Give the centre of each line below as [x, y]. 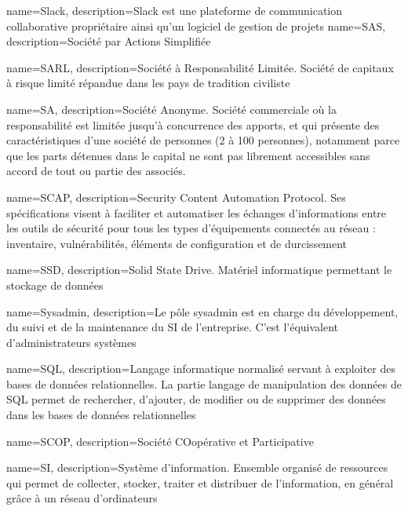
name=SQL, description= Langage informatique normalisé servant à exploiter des [201, 369]
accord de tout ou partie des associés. [96, 171]
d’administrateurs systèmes [71, 342]
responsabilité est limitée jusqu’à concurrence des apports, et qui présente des [193, 124]
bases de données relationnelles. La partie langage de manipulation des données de [204, 383]
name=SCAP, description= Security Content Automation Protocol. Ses [176, 197]
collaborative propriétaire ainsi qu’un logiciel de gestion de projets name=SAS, [196, 26]
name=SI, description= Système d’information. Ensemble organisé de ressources [197, 467]
